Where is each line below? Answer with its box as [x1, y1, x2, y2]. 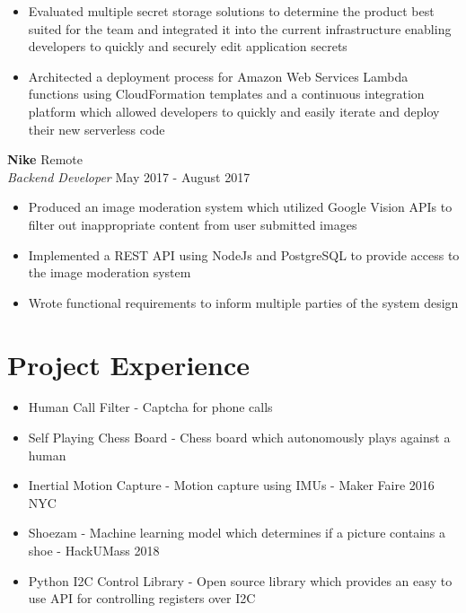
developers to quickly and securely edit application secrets [28, 37, 347, 56]
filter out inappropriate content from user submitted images [28, 215, 357, 233]
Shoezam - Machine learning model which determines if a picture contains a [28, 523, 445, 542]
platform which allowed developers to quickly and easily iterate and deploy [28, 101, 440, 120]
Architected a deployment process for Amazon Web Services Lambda [28, 66, 409, 85]
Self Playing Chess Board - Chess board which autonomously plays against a [28, 428, 451, 447]
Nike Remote [7, 150, 84, 169]
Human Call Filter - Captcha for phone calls [28, 398, 273, 416]
